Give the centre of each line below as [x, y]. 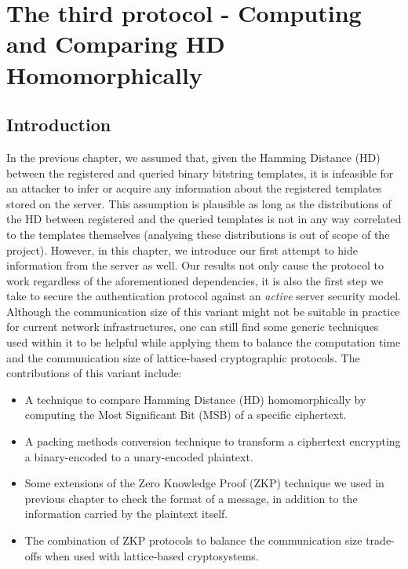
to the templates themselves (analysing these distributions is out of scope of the [198, 234]
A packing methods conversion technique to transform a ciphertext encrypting [213, 441]
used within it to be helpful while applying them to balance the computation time [204, 342]
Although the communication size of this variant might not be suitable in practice [203, 311]
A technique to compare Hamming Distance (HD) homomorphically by [195, 399]
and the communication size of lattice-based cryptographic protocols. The [183, 357]
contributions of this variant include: [94, 373]
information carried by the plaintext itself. [126, 514]
